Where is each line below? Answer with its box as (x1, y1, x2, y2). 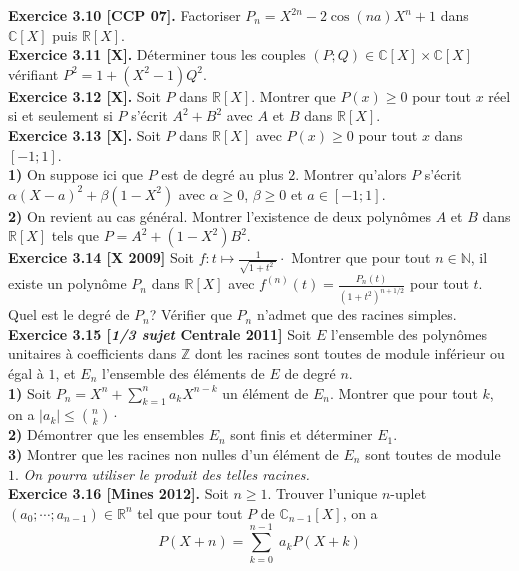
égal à (8, 363, 44, 384)
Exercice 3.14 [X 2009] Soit (8, 247, 195, 268)
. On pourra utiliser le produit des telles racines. (15, 463, 310, 484)
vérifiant (8, 63, 59, 84)
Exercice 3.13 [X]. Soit (8, 124, 161, 145)
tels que (51, 225, 99, 246)
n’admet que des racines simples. (256, 304, 457, 325)
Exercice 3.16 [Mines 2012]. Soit (8, 483, 229, 504)
